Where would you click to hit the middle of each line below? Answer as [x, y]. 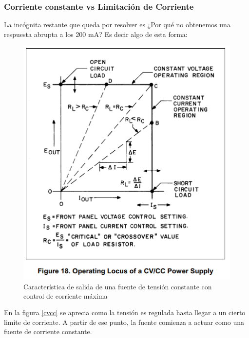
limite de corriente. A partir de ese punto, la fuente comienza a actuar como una [124, 322]
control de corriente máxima [66, 296]
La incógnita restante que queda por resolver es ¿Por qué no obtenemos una [117, 25]
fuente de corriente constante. [48, 331]
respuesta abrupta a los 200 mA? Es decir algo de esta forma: [96, 34]
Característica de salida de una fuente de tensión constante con [118, 286]
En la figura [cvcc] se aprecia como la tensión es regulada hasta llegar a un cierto [125, 312]
